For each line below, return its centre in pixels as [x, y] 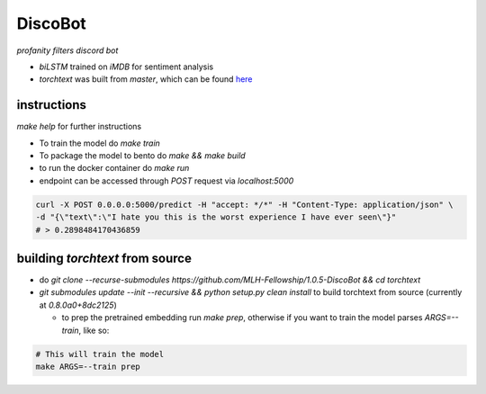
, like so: [94, 330]
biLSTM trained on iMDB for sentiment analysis [126, 67]
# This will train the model [100, 354]
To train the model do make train [100, 143]
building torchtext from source [104, 258]
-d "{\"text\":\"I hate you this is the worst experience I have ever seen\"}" [216, 217]
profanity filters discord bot [67, 50]
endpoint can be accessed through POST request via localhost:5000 [166, 181]
